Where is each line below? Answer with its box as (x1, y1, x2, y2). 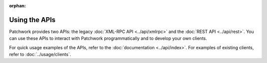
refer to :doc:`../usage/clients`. (9, 52, 71, 58)
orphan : (9, 3, 26, 8)
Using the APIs (9, 15, 56, 24)
